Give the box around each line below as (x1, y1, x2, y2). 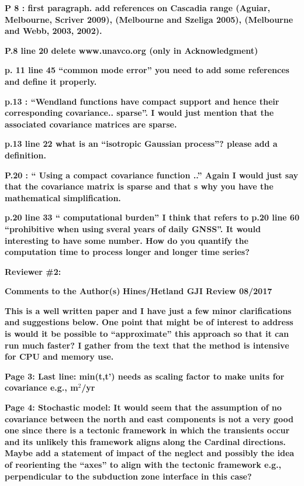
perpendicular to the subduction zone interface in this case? (5, 470, 252, 482)
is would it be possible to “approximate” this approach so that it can (5, 328, 289, 340)
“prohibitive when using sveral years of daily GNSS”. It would (5, 222, 261, 235)
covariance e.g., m (5, 381, 78, 394)
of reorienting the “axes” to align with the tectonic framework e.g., (5, 459, 281, 470)
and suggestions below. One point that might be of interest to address (5, 316, 293, 328)
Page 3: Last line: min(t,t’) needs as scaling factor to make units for (5, 370, 285, 382)
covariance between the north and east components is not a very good (5, 412, 293, 425)
